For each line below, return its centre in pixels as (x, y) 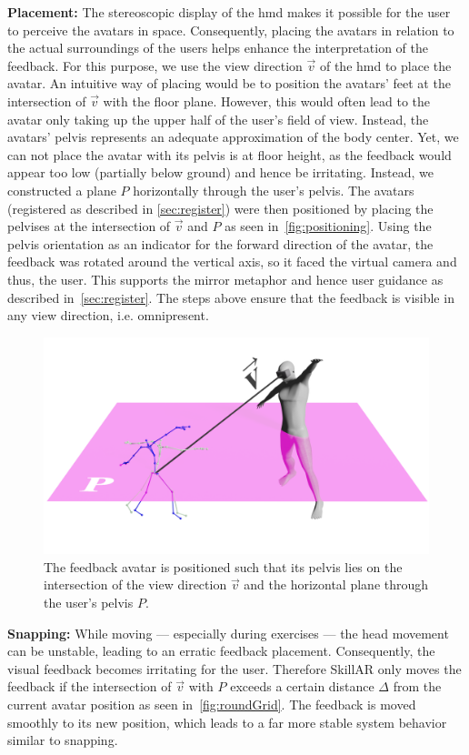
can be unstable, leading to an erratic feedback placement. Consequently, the (221, 651)
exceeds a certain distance (302, 686)
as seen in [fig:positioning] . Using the (328, 226)
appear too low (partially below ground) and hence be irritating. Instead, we (220, 172)
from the (417, 686)
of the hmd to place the (385, 65)
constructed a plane (62, 190)
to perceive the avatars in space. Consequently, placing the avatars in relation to (231, 30)
